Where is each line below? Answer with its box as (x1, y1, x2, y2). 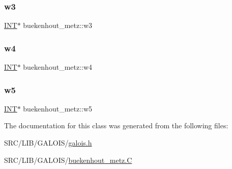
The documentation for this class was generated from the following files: (4, 120, 228, 131)
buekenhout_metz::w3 (23, 20, 93, 31)
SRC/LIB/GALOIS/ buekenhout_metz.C (4, 154, 132, 165)
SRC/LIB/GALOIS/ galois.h (4, 137, 92, 148)
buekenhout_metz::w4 (23, 62, 93, 72)
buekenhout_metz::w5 (23, 103, 93, 114)
